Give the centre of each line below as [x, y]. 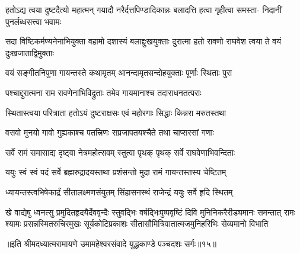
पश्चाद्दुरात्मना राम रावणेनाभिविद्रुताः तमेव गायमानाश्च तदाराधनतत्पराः [103, 92]
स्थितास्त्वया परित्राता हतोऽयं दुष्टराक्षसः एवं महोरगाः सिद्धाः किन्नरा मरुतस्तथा [116, 112]
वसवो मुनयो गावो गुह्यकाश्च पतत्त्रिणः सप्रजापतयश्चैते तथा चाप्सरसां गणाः [110, 132]
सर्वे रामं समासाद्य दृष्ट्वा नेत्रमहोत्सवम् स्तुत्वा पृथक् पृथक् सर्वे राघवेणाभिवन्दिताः [120, 152]
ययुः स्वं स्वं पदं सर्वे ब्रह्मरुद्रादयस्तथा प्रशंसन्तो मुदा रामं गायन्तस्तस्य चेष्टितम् [116, 172]
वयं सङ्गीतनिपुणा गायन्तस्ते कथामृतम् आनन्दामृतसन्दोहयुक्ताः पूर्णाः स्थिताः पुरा [119, 73]
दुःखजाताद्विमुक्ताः [30, 52]
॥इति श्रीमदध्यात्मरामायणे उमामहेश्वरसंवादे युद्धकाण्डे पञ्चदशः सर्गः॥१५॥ [111, 243]
